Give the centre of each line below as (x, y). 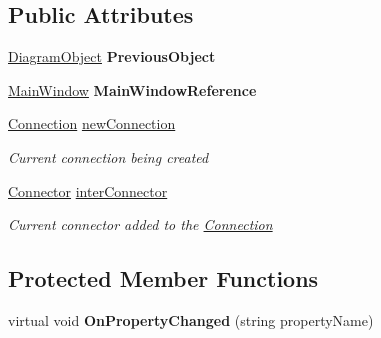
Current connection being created (108, 156)
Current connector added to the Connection (140, 224)
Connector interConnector (88, 190)
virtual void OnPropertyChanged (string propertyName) (191, 319)
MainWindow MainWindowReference (132, 89)
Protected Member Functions (163, 278)
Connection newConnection (92, 123)
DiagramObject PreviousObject (112, 56)
